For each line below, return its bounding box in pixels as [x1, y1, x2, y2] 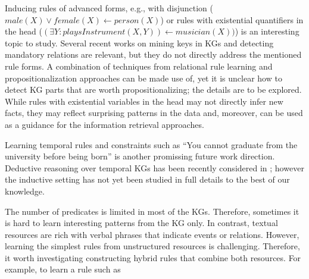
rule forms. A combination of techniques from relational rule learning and [5, 59, 273, 72]
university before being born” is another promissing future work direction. [5, 150, 275, 162]
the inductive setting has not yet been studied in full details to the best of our [5, 173, 290, 186]
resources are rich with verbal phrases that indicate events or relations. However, [5, 228, 299, 240]
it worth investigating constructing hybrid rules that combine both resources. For [5, 251, 301, 264]
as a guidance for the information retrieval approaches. [5, 118, 204, 130]
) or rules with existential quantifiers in [160, 13, 304, 26]
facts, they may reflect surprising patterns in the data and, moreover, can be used [5, 106, 303, 119]
